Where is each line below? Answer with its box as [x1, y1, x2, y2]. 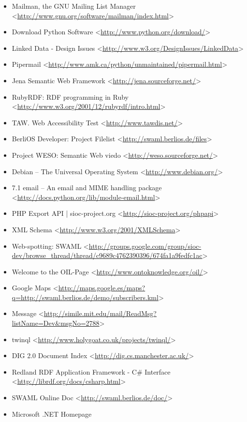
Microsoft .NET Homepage [12, 408, 92, 419]
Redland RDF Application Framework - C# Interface [12, 366, 171, 377]
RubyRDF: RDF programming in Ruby [12, 91, 129, 102]
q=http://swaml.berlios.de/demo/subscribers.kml [12, 292, 159, 302]
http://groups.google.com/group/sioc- [88, 241, 202, 251]
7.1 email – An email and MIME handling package [12, 182, 162, 193]
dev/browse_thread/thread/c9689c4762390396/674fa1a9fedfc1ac [12, 250, 203, 260]
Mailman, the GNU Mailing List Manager [12, 1, 136, 11]
